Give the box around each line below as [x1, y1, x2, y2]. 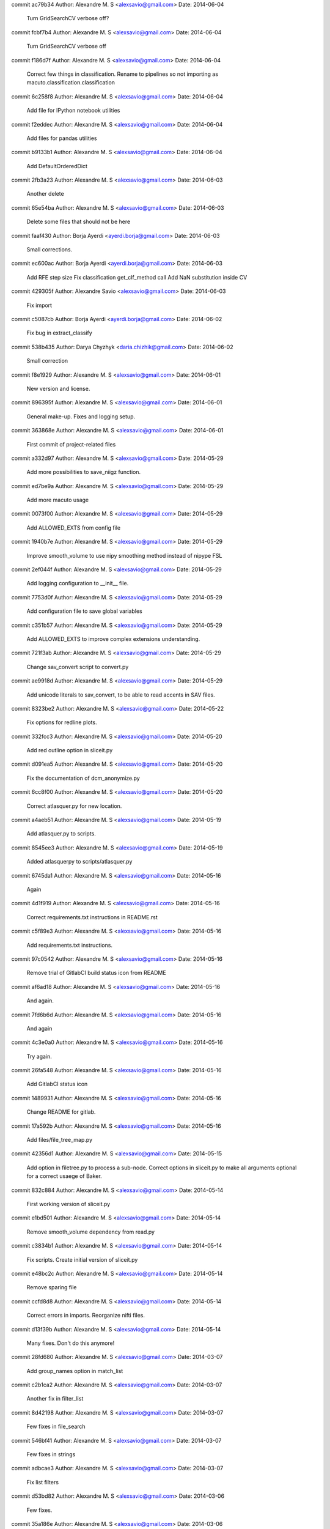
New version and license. [26, 385, 90, 392]
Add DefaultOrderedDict [26, 162, 88, 169]
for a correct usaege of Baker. [26, 1172, 102, 1180]
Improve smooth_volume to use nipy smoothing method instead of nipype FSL [26, 552, 222, 559]
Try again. [26, 1053, 52, 1060]
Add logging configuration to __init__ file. [26, 580, 129, 587]
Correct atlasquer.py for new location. [26, 802, 122, 810]
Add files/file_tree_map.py [26, 1136, 93, 1144]
